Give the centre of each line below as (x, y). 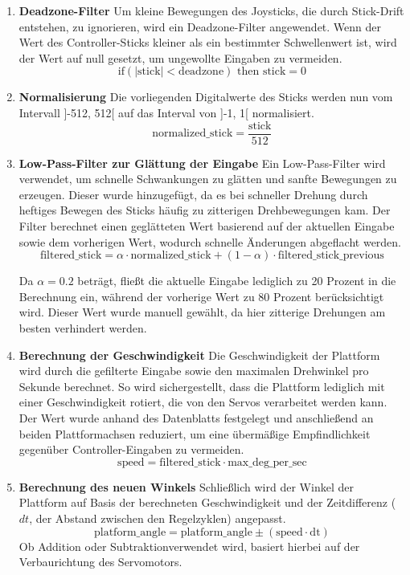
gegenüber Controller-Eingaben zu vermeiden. (131, 449)
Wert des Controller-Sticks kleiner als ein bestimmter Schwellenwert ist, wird (208, 42)
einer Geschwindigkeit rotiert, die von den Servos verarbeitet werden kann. (203, 402)
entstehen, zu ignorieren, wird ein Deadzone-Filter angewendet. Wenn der (200, 26)
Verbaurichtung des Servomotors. (100, 562)
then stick (262, 72)
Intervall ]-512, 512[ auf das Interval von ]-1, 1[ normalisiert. (166, 112)
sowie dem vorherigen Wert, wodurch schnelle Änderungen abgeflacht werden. (210, 241)
